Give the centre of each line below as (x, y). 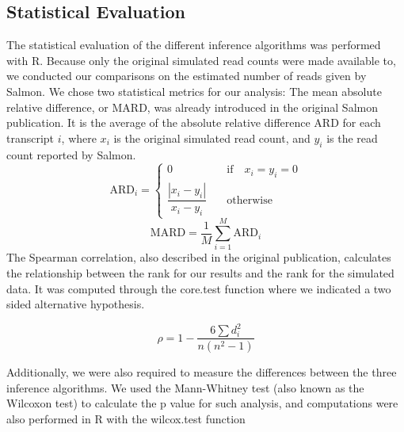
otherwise (250, 200)
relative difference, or (57, 107)
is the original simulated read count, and (212, 138)
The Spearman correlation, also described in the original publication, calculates (199, 257)
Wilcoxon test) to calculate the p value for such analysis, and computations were (202, 403)
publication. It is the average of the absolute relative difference (158, 122)
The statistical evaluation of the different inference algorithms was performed (194, 45)
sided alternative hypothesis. (76, 304)
